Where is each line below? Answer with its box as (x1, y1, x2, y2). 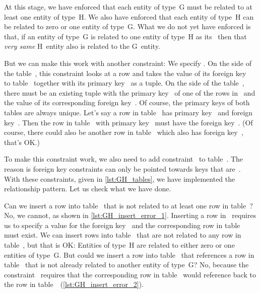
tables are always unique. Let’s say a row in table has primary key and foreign (4, 107, 253, 117)
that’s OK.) (4, 136, 40, 147)
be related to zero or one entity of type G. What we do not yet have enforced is (4, 21, 251, 32)
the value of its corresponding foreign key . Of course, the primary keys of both (4, 97, 250, 108)
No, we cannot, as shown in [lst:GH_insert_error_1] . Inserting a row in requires (4, 210, 256, 221)
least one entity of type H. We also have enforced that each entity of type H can (4, 11, 254, 22)
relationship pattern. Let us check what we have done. (4, 183, 171, 194)
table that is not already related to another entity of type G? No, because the (4, 259, 249, 270)
